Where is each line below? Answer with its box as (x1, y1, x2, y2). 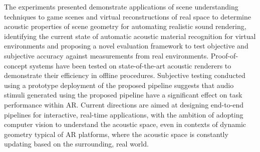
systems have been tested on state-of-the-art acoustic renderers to (30, 60, 231, 70)
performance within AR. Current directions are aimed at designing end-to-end (4, 99, 244, 109)
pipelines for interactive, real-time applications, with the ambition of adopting (4, 109, 243, 119)
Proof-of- (210, 50, 238, 60)
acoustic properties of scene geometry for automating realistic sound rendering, (4, 21, 246, 31)
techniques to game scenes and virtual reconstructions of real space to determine (4, 11, 251, 21)
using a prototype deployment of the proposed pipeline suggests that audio (4, 79, 234, 90)
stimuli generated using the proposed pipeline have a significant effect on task (4, 89, 242, 100)
